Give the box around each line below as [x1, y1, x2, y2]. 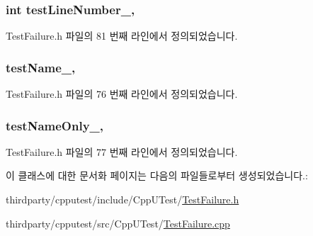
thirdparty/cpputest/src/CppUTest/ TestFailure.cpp [6, 215, 230, 230]
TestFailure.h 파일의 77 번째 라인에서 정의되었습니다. [6, 144, 238, 159]
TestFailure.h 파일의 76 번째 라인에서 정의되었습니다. [6, 86, 238, 101]
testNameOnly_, [6, 116, 104, 134]
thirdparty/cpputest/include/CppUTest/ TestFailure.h [6, 192, 239, 207]
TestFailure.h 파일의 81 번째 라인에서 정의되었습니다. [6, 28, 238, 43]
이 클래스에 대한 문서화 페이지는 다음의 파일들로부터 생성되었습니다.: [6, 168, 308, 183]
